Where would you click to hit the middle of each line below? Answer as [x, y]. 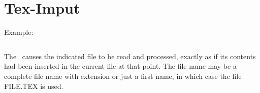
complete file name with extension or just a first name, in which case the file [123, 76]
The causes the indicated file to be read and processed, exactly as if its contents [130, 56]
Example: [19, 32]
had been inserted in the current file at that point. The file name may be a [120, 66]
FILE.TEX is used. [34, 86]
